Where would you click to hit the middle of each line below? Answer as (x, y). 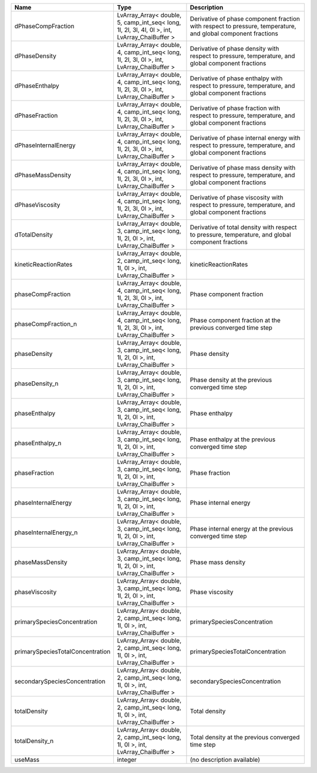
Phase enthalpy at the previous (233, 439)
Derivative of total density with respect (243, 227)
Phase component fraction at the (235, 320)
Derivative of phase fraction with (235, 108)
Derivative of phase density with (235, 49)
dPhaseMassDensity (43, 175)
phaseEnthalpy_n (38, 443)
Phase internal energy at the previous (242, 529)
